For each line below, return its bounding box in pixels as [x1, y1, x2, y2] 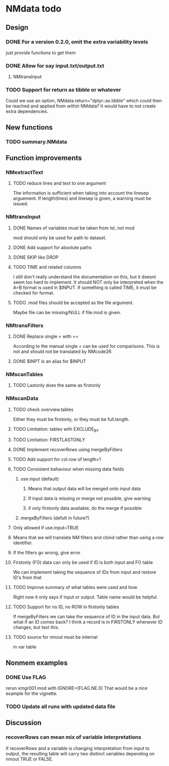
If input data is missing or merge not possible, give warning [28, 495, 151, 502]
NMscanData [6, 395, 39, 402]
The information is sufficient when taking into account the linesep [13, 190, 149, 196]
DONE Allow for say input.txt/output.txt [6, 62, 105, 69]
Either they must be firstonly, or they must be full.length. [13, 416, 130, 422]
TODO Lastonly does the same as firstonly [13, 382, 101, 388]
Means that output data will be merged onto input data [28, 486, 141, 492]
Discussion [6, 719, 42, 727]
